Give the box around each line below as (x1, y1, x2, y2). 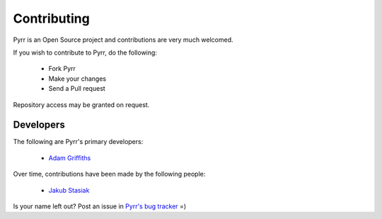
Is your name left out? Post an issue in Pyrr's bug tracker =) (13, 202, 187, 210)
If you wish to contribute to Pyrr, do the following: (13, 48, 157, 57)
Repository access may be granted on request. (13, 100, 150, 109)
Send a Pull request (48, 84, 105, 93)
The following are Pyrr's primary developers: (13, 137, 144, 146)
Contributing (13, 11, 90, 26)
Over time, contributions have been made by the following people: (13, 170, 206, 179)
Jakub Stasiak (48, 186, 90, 194)
